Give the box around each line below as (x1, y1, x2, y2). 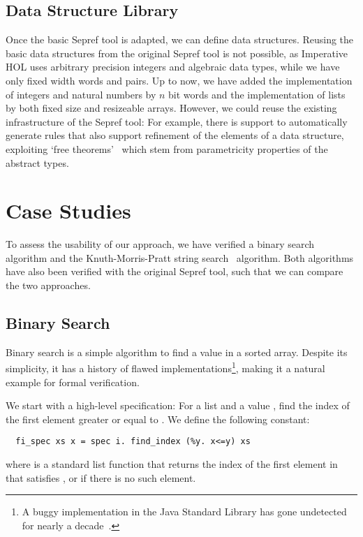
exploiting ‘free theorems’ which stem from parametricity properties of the (6, 141, 328, 156)
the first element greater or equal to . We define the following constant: (6, 411, 310, 426)
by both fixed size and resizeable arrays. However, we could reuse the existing (6, 101, 337, 115)
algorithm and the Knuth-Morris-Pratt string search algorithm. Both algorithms (6, 250, 354, 265)
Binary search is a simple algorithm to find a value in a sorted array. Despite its (6, 344, 348, 359)
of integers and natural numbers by (6, 87, 156, 101)
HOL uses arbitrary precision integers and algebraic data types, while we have (6, 59, 340, 74)
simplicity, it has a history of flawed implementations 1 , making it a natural (6, 359, 325, 376)
